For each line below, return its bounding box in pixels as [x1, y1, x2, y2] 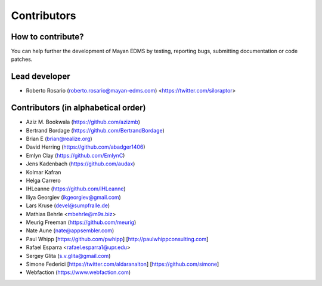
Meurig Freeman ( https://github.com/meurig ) [26, 219, 137, 226]
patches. [11, 56, 33, 63]
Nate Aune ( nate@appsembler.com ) [26, 227, 114, 234]
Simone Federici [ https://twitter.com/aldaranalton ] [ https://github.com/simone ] [26, 260, 219, 267]
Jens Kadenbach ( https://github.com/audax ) [26, 160, 135, 167]
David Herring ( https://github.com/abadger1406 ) [26, 143, 145, 150]
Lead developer [11, 72, 70, 82]
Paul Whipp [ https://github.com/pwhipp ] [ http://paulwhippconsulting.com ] [26, 235, 209, 242]
